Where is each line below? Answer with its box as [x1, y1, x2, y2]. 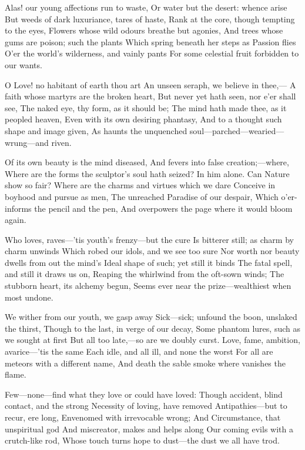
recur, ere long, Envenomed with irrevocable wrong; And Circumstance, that [5, 411, 281, 423]
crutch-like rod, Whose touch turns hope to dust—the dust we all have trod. [5, 434, 280, 446]
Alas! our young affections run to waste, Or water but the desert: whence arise [5, 1, 287, 13]
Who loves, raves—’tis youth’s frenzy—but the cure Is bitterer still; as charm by [5, 233, 294, 245]
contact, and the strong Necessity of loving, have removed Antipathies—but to [5, 399, 287, 412]
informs [5, 202, 32, 214]
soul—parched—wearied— [189, 124, 284, 136]
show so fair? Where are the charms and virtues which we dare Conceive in [5, 179, 276, 191]
